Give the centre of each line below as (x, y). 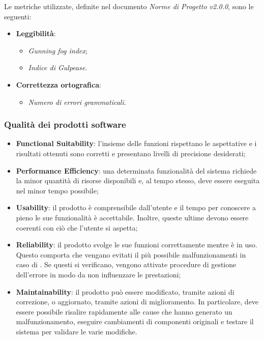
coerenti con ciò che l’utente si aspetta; (77, 227)
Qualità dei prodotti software (65, 124)
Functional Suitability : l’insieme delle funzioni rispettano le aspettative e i (136, 143)
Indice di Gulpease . (58, 67)
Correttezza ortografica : (58, 84)
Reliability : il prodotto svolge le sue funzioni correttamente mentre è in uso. (137, 245)
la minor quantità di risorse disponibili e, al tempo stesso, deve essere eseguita (138, 180)
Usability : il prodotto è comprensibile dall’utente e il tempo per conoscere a (136, 207)
